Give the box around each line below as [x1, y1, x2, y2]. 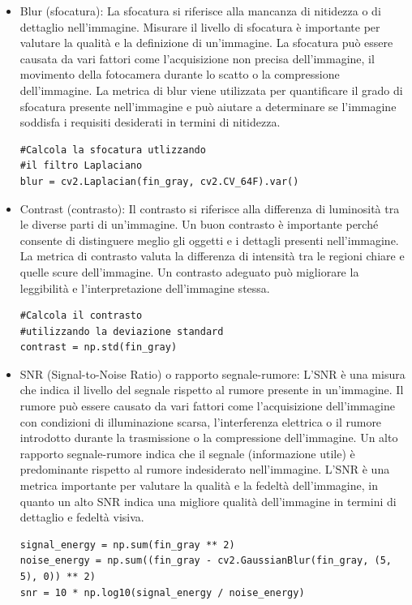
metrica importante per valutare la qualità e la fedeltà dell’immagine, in [19, 477, 378, 494]
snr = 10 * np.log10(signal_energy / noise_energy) [19, 586, 305, 599]
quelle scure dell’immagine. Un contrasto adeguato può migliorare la [19, 263, 359, 280]
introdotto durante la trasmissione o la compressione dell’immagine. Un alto [19, 429, 398, 446]
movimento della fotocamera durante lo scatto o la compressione [19, 66, 340, 83]
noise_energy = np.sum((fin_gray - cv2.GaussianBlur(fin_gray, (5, [19, 555, 392, 567]
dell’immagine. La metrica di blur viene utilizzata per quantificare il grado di [19, 81, 403, 98]
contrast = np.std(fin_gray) [19, 341, 178, 354]
